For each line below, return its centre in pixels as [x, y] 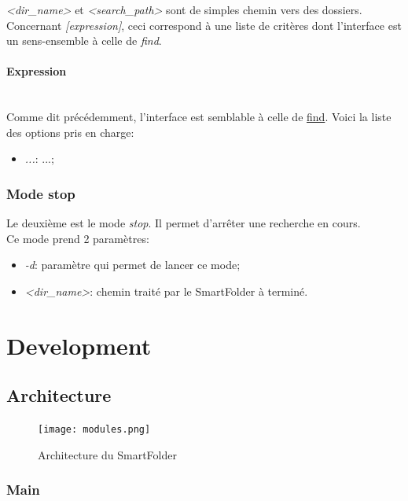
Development [79, 345]
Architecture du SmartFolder [107, 454]
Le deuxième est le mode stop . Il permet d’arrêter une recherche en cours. [184, 223]
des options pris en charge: [70, 132]
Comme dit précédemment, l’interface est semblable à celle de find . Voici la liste [199, 117]
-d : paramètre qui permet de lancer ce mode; [132, 265]
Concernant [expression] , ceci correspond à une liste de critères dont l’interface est [204, 25]
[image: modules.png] [94, 430]
